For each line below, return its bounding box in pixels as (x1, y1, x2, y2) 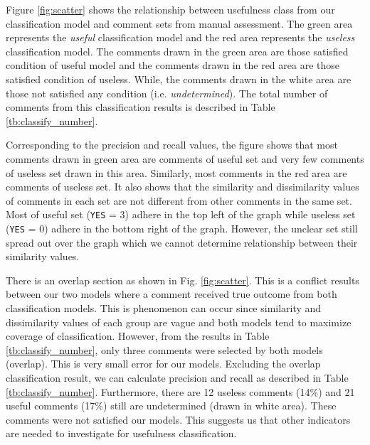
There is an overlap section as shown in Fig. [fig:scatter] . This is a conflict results (6, 272, 359, 287)
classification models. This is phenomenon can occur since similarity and (6, 301, 322, 315)
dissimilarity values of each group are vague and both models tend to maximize (6, 314, 351, 329)
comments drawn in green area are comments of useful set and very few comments (6, 151, 364, 166)
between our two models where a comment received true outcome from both (6, 286, 337, 301)
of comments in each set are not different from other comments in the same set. (6, 193, 352, 208)
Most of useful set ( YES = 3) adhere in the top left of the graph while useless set (6, 207, 356, 222)
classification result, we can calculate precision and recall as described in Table (6, 370, 349, 385)
